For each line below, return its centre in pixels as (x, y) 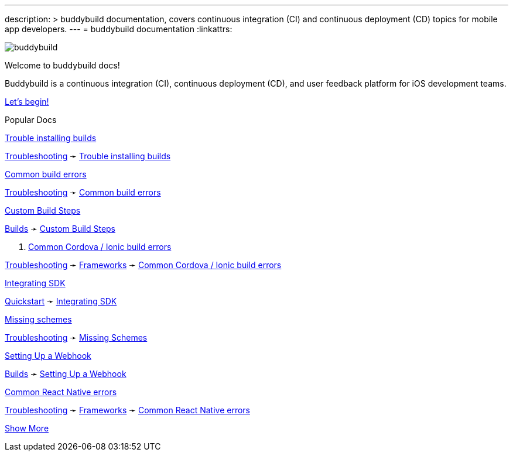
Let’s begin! (27, 102)
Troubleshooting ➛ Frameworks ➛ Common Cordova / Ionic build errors (143, 265)
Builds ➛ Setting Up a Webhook (66, 374)
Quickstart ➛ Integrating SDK (61, 301)
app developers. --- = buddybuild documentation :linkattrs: (119, 29)
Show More (27, 428)
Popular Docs (31, 120)
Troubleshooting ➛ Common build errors (83, 192)
